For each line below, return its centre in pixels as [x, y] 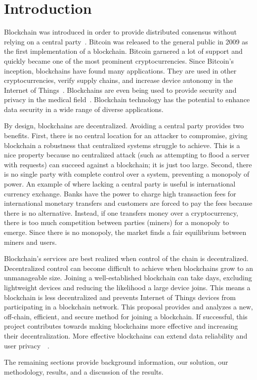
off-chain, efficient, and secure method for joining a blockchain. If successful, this [126, 316]
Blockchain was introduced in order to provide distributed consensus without [120, 32]
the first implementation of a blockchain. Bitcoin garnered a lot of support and [123, 51]
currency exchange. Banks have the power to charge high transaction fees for [120, 193]
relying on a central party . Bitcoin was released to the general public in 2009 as [126, 41]
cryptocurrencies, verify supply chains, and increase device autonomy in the [118, 80]
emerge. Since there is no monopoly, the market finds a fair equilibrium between [125, 232]
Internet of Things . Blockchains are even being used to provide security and [120, 90]
